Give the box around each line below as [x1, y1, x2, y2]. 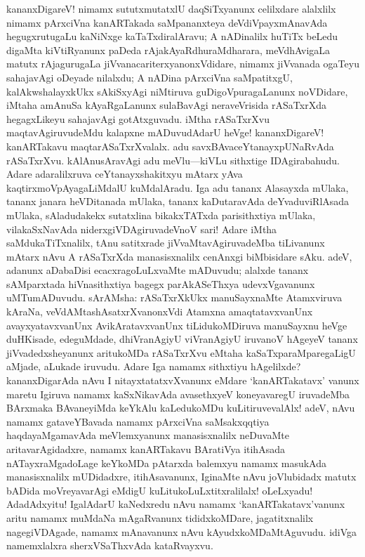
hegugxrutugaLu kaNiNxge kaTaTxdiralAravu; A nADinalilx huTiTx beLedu [6, 29, 338, 44]
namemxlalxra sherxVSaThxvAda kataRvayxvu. [6, 538, 213, 553]
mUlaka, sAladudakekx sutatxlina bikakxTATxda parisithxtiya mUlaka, [6, 207, 316, 222]
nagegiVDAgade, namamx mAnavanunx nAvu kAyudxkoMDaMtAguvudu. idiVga [6, 524, 357, 539]
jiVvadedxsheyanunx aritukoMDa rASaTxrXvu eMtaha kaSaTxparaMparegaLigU [6, 345, 356, 360]
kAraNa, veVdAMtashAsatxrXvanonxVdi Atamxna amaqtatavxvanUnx [6, 304, 313, 319]
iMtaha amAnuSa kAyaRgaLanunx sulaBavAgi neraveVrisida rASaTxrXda [6, 98, 326, 112]
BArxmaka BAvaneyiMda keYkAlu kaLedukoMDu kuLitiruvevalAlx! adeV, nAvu [6, 400, 355, 415]
